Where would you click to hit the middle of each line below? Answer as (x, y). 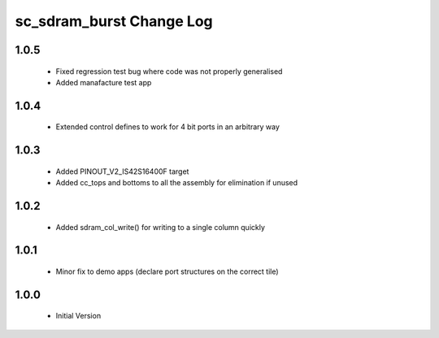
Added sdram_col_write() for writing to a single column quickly (161, 227)
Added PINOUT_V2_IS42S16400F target (122, 171)
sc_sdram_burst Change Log (114, 21)
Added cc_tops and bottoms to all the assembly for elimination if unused (177, 183)
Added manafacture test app (104, 82)
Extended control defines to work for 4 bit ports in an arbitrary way (168, 127)
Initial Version (78, 316)
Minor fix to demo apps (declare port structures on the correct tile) (167, 271)
